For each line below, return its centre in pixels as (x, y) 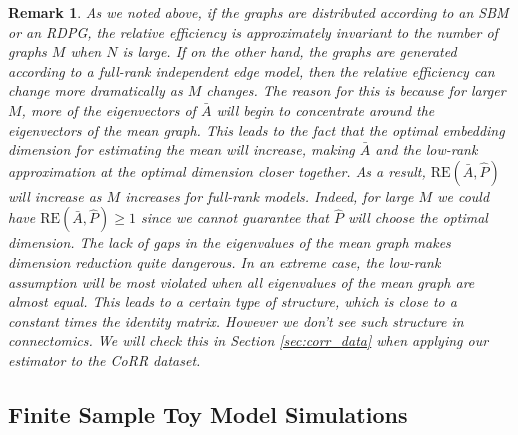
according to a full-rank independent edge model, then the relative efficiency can (251, 70)
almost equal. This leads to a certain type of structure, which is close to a (232, 301)
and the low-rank (426, 149)
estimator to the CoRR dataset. (104, 359)
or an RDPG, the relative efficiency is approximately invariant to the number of (253, 31)
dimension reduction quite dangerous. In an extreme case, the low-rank (224, 261)
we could (463, 195)
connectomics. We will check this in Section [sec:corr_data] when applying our (248, 340)
